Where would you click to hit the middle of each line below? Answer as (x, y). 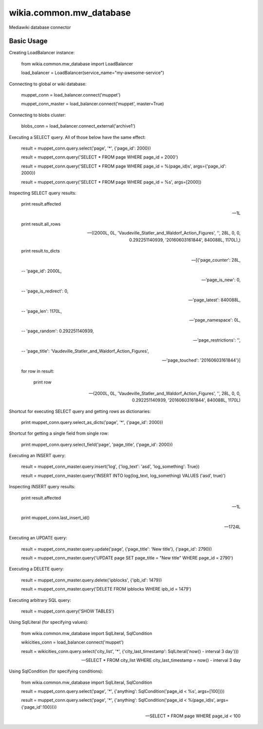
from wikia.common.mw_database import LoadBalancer (77, 64)
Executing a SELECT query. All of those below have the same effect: (77, 137)
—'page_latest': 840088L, (214, 300)
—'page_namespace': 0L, (215, 320)
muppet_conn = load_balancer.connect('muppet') (71, 95)
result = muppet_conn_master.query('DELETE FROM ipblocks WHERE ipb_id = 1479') (106, 589)
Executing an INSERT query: (37, 456)
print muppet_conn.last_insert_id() (56, 518)
